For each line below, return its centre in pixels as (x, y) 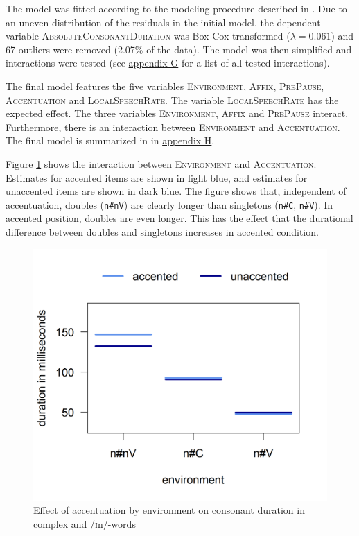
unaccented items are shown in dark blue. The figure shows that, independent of (176, 191)
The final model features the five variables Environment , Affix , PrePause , (165, 86)
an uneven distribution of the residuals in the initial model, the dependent (163, 22)
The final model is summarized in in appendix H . (110, 140)
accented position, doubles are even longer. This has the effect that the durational (179, 218)
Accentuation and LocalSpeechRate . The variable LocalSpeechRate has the (172, 100)
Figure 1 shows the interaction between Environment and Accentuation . (161, 163)
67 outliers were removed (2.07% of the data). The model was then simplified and (179, 49)
